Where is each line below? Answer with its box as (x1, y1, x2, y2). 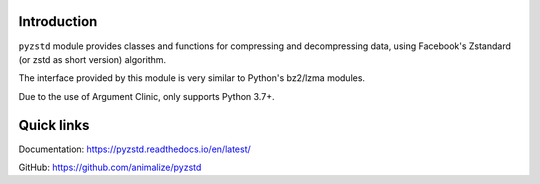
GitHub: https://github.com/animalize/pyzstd (18, 161, 202, 173)
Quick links (18, 116, 90, 134)
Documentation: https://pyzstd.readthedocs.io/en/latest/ (18, 143, 252, 155)
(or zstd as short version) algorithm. (18, 53, 167, 65)
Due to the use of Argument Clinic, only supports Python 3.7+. (18, 90, 275, 102)
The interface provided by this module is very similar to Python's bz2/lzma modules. (18, 72, 365, 84)
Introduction (18, 13, 98, 30)
